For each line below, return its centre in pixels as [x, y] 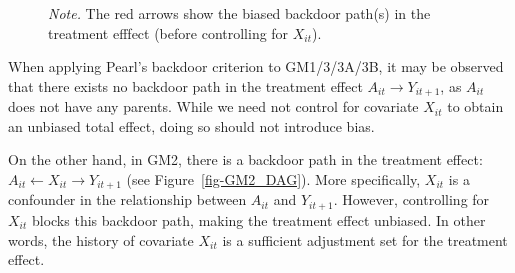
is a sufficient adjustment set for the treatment [365, 239]
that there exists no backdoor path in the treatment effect [185, 85]
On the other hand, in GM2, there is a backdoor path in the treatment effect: [245, 159]
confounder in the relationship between [127, 199]
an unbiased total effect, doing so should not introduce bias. [191, 125]
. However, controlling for [411, 199]
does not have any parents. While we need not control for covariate [213, 106]
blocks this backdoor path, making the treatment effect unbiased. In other [258, 219]
